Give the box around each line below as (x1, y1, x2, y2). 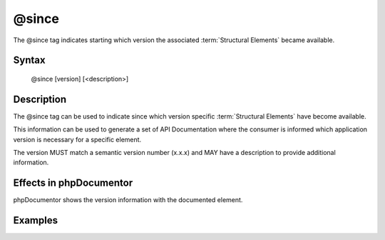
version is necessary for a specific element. (13, 135, 142, 144)
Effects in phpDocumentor (13, 177, 133, 189)
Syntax (13, 54, 46, 66)
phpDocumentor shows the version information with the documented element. (13, 196, 243, 204)
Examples (13, 214, 58, 226)
